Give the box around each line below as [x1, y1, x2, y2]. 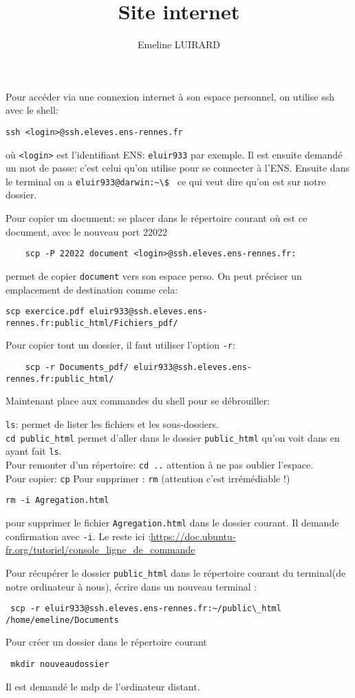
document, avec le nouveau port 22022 [6, 224, 167, 238]
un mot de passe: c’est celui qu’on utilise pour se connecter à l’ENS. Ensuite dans [6, 161, 349, 175]
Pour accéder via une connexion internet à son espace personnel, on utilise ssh [6, 89, 334, 103]
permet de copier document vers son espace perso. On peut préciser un [6, 268, 302, 283]
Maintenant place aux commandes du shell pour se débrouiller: [6, 393, 270, 408]
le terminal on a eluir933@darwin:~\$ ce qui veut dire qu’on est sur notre [6, 174, 326, 188]
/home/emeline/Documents [6, 615, 119, 625]
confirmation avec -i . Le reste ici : [6, 528, 151, 543]
